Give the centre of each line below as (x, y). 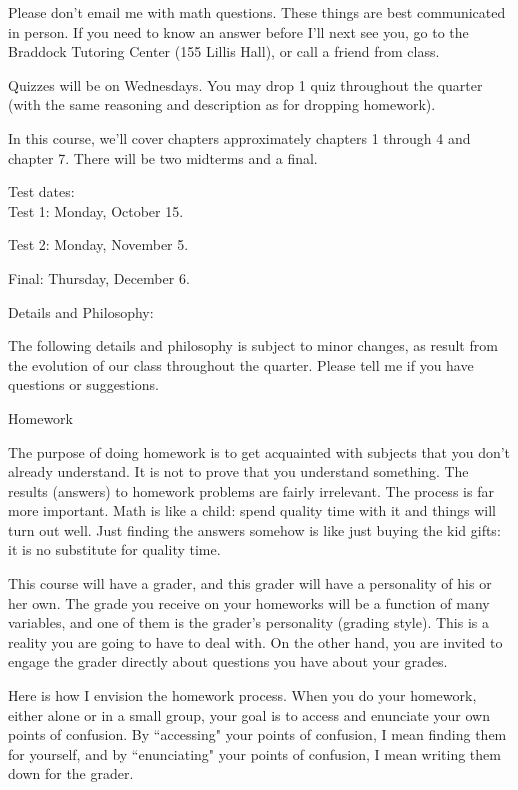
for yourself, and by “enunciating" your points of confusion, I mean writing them (254, 753)
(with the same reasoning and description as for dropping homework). (222, 104)
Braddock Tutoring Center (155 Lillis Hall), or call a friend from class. (224, 51)
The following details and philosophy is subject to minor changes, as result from (253, 345)
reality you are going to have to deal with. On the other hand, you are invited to (255, 641)
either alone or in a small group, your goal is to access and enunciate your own (249, 714)
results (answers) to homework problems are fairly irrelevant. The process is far (251, 490)
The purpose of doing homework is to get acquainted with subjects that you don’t (259, 451)
